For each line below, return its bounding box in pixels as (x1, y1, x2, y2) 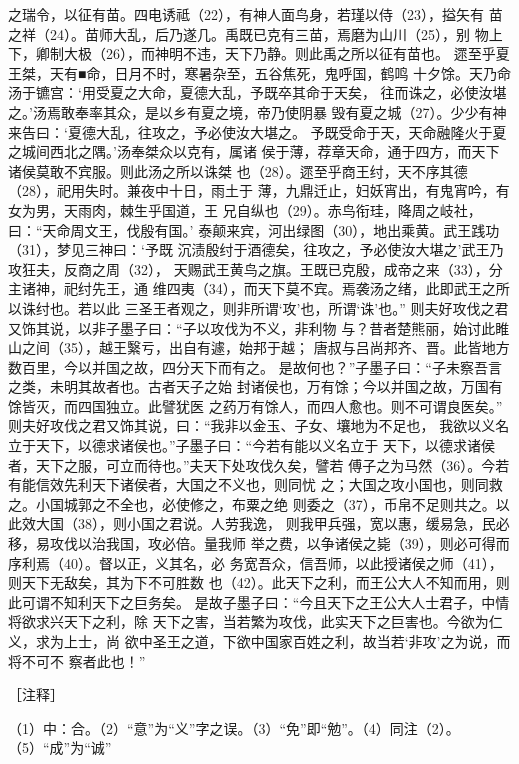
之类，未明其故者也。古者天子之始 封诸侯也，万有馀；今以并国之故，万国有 (8, 376, 503, 397)
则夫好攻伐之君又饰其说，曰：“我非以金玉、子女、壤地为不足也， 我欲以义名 (8, 415, 510, 436)
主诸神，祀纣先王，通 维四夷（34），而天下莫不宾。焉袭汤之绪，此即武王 (8, 278, 482, 299)
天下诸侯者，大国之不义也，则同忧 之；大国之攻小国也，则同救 (91, 474, 503, 495)
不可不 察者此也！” (21, 650, 146, 671)
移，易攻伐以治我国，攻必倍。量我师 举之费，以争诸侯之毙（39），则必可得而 (8, 533, 510, 554)
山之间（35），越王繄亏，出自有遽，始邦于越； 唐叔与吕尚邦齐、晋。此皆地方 (8, 337, 510, 358)
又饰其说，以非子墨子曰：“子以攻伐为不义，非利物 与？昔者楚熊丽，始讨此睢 (8, 317, 510, 338)
